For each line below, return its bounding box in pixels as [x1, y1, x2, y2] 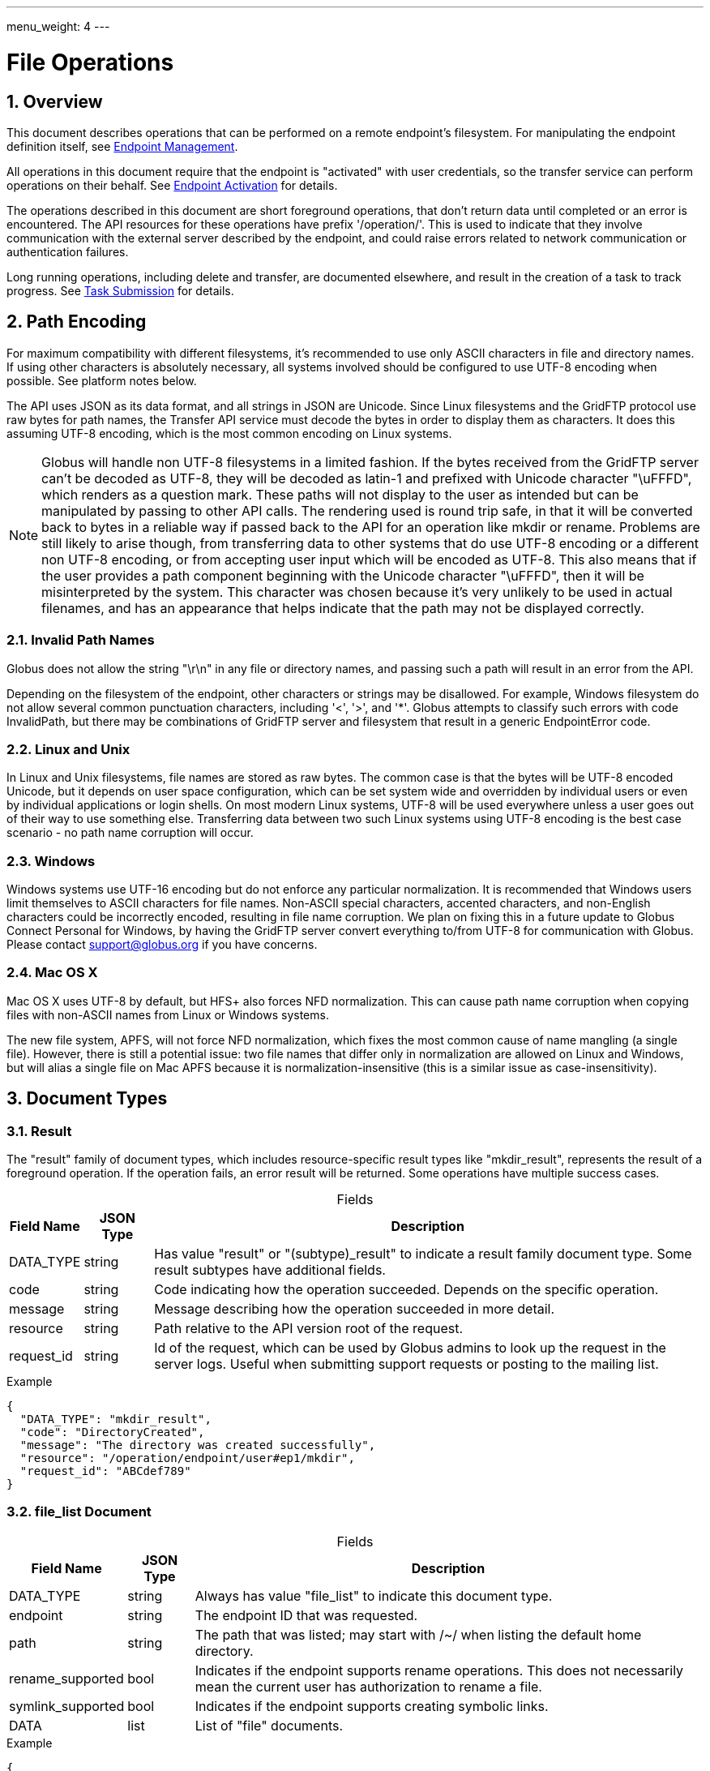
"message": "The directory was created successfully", [19, 1438, 376, 1452]
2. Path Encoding [6, 311, 147, 332]
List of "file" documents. [195, 1717, 344, 1734]
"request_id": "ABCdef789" [19, 1464, 191, 1477]
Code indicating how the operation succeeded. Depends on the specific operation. [154, 1280, 659, 1297]
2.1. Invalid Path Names [6, 632, 155, 649]
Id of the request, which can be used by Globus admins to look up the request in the [154, 1339, 666, 1356]
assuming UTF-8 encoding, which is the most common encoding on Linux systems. [6, 426, 452, 440]
